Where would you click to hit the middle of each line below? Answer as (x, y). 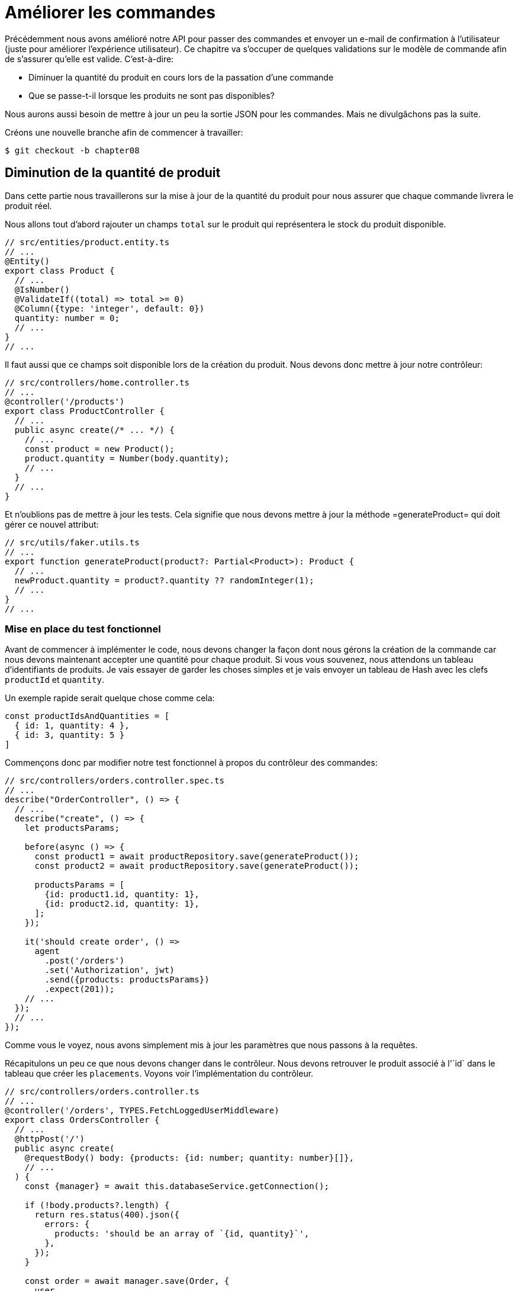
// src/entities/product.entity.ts (87, 242)
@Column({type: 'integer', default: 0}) (110, 308)
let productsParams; (72, 828)
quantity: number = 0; (67, 318)
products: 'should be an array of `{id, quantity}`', (182, 1234)
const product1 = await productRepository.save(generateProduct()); (197, 857)
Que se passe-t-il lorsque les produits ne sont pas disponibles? (152, 95)
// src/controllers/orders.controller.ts (102, 1092)
